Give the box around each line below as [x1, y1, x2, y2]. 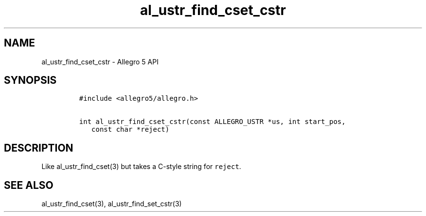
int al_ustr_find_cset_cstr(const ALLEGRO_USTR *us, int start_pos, [79, 118, 346, 126]
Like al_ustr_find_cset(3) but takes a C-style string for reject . [41, 162, 241, 171]
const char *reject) [91, 125, 170, 134]
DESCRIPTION [4, 141, 73, 154]
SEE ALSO [4, 179, 53, 191]
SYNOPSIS [4, 74, 57, 87]
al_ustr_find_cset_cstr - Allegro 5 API [41, 57, 159, 66]
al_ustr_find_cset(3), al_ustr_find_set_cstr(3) [41, 200, 182, 208]
